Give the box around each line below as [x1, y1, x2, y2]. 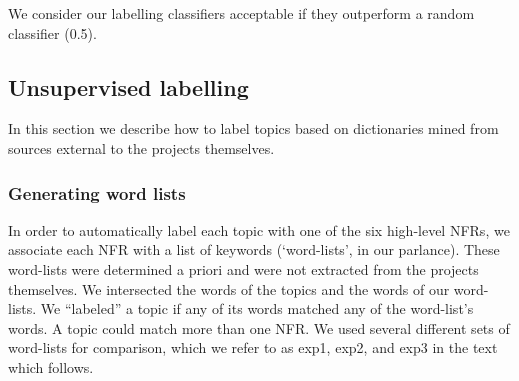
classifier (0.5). [8, 22, 97, 43]
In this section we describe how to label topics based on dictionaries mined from [8, 118, 499, 139]
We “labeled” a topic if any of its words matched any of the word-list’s [40, 298, 474, 319]
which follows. [8, 356, 94, 377]
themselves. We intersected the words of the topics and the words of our [8, 278, 450, 299]
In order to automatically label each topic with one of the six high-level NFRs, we [8, 219, 510, 240]
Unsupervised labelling [8, 71, 249, 102]
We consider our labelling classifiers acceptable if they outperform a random [8, 3, 475, 23]
